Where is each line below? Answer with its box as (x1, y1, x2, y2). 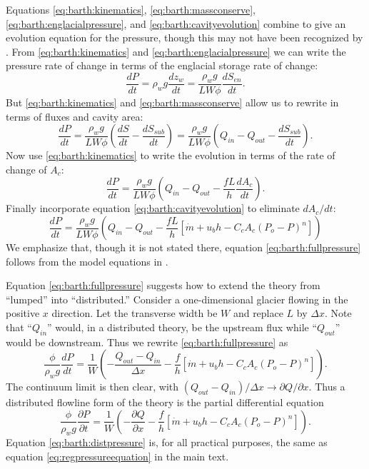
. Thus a (308, 379, 345, 394)
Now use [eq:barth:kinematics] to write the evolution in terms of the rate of (6, 148, 335, 163)
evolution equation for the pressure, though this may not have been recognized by (6, 30, 363, 45)
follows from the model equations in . (6, 253, 168, 268)
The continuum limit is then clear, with (6, 379, 179, 394)
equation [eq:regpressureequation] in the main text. (6, 448, 229, 463)
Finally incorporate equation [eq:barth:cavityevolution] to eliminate (6, 201, 300, 216)
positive (6, 306, 40, 321)
